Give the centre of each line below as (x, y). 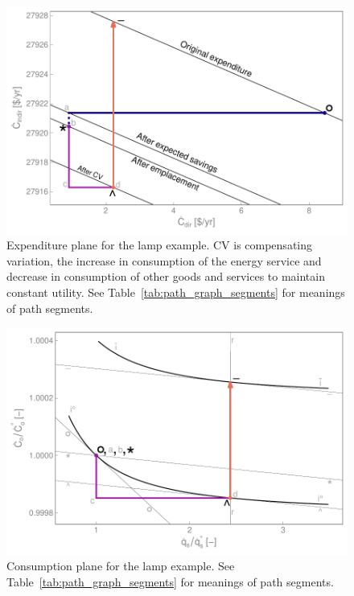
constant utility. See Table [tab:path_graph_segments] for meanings (176, 292)
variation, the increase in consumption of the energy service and (164, 260)
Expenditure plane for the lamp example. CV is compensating (160, 245)
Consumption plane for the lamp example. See (121, 566)
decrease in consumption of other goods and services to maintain (166, 276)
